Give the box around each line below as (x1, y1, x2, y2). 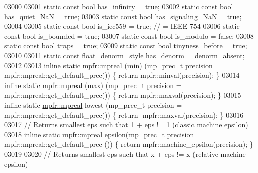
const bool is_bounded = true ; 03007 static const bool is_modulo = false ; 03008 (4, 30, 254, 41)
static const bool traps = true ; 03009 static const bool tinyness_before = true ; (4, 40, 247, 51)
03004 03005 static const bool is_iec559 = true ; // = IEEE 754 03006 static (4, 21, 240, 31)
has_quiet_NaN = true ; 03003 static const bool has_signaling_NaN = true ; (4, 11, 242, 21)
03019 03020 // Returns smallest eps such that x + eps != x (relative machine (4, 148, 246, 159)
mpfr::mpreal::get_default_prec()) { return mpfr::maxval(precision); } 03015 (4, 90, 241, 100)
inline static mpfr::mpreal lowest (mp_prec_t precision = (4, 99, 182, 110)
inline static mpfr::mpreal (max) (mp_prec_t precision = (4, 79, 182, 90)
